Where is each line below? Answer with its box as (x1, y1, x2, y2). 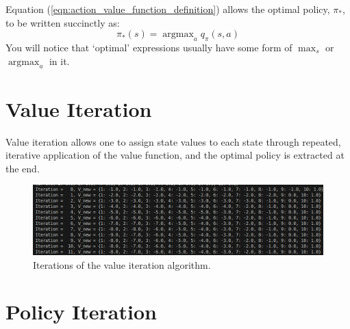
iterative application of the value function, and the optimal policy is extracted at (5, 148, 345, 162)
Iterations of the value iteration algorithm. (33, 257, 211, 272)
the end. (5, 161, 40, 175)
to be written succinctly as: (5, 15, 120, 29)
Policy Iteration (5, 298, 157, 326)
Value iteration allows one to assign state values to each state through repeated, (5, 134, 341, 148)
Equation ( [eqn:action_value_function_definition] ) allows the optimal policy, (5, 2, 330, 16)
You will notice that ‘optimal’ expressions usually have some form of (5, 40, 292, 54)
